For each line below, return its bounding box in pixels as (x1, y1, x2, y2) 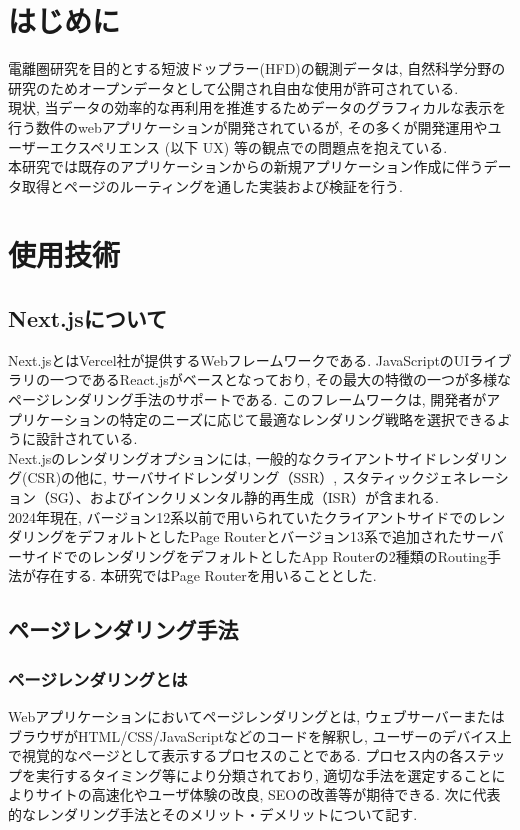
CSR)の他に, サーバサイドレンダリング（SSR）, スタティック (27, 467, 426, 488)
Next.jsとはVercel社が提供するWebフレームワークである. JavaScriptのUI (8, 349, 470, 370)
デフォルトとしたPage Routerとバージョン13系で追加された (77, 526, 462, 547)
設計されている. (35, 428, 138, 449)
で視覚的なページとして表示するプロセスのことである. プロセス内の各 (8, 745, 464, 766)
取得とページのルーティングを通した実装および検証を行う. (21, 175, 403, 196)
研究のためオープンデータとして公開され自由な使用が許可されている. (8, 77, 459, 98)
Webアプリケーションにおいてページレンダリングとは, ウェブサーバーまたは (8, 705, 505, 726)
